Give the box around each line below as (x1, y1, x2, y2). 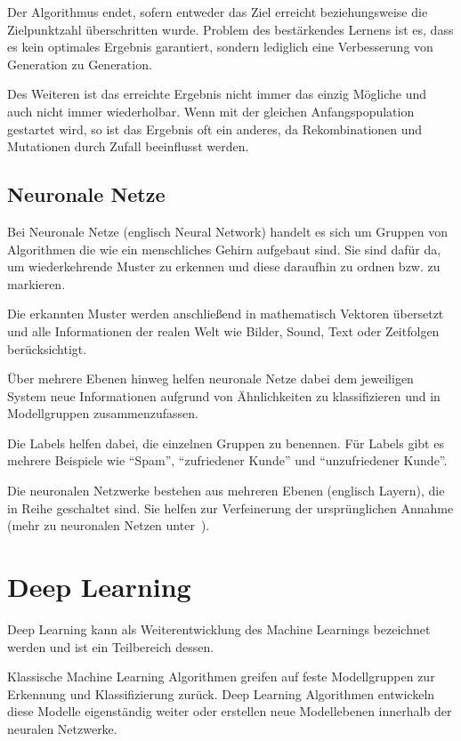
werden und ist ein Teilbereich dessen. (7, 637, 214, 656)
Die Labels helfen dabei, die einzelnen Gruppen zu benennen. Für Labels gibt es (7, 433, 444, 452)
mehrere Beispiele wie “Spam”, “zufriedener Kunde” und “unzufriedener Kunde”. (7, 451, 448, 470)
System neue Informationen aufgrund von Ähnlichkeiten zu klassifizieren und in (7, 386, 441, 405)
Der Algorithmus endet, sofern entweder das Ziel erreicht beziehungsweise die (7, 3, 428, 20)
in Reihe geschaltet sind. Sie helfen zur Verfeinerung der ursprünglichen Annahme (7, 498, 454, 517)
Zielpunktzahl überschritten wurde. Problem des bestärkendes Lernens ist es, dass (7, 20, 454, 38)
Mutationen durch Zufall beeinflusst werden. (7, 137, 249, 156)
